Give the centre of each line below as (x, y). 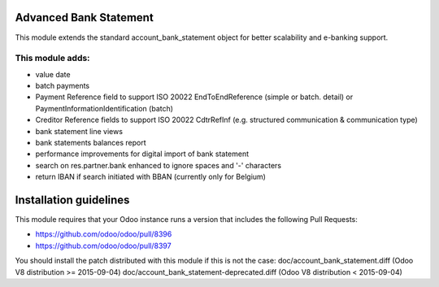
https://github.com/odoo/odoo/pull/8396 (104, 234)
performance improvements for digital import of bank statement (142, 154)
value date (53, 74)
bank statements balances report (91, 143)
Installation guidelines (72, 200)
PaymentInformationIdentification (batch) (104, 108)
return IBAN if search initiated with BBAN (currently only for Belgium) (150, 177)
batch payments (62, 86)
